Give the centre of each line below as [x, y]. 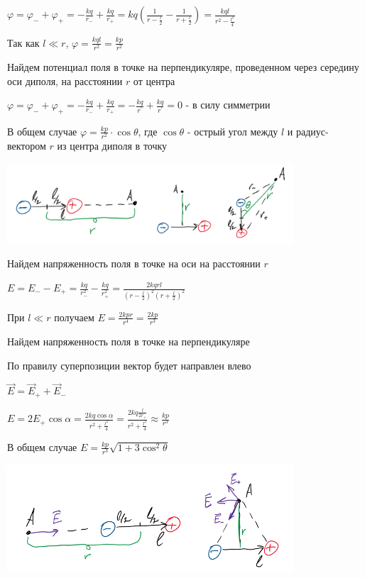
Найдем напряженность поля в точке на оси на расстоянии [134, 263]
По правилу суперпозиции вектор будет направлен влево [129, 365]
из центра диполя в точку [112, 146]
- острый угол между [233, 131]
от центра [154, 80]
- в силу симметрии [228, 105]
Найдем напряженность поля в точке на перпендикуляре [129, 341]
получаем [74, 317]
